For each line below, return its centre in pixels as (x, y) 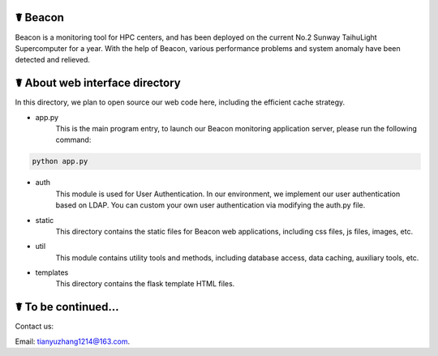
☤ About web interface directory (98, 83)
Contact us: (34, 326)
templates (52, 272)
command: (73, 140)
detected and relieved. (53, 60)
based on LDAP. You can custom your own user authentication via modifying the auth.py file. (210, 205)
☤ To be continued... (67, 307)
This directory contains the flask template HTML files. (145, 284)
